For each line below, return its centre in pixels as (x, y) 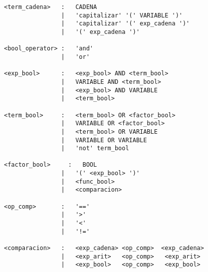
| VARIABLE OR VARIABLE (104, 140)
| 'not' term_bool (95, 148)
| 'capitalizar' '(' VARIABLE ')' (122, 15)
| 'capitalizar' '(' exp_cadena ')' (125, 24)
